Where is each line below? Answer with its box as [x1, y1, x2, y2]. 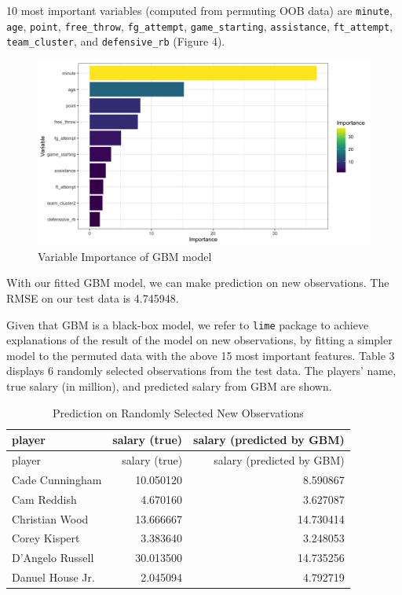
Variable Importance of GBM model [38, 248, 212, 264]
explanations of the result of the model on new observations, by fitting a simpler [6, 332, 393, 348]
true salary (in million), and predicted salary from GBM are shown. [6, 377, 332, 394]
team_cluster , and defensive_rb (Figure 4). [6, 33, 225, 50]
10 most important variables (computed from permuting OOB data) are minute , [6, 2, 393, 18]
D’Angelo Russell [12, 549, 94, 566]
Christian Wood [12, 510, 89, 527]
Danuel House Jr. [12, 569, 95, 586]
